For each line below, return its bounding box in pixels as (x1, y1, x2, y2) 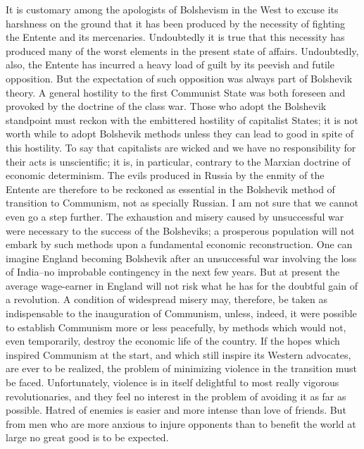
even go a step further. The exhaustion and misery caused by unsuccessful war (6, 209, 344, 223)
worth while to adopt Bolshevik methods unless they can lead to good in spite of (6, 126, 354, 141)
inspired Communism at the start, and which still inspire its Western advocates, (6, 347, 351, 362)
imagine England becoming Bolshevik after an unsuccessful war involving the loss (6, 250, 357, 265)
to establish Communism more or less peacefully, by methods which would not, (6, 319, 346, 334)
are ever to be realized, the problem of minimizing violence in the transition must (6, 361, 357, 376)
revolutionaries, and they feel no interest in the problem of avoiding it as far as (6, 388, 346, 403)
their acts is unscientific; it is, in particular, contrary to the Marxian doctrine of (6, 154, 351, 168)
